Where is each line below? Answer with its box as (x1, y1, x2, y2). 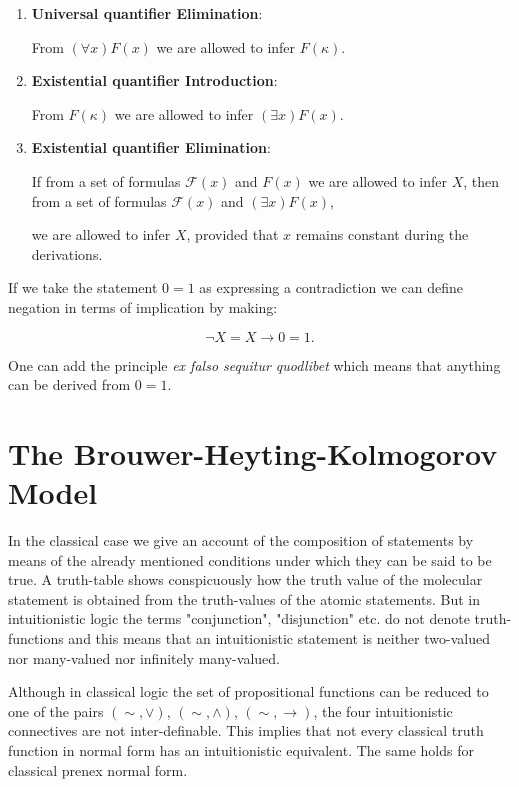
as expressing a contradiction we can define (199, 277, 463, 298)
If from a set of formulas (31, 170, 181, 191)
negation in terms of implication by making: (8, 296, 278, 317)
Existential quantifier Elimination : (31, 137, 271, 158)
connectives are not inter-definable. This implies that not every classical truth (8, 720, 484, 741)
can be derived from (8, 374, 131, 395)
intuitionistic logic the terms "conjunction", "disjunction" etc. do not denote (8, 608, 470, 629)
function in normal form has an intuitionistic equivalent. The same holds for (8, 739, 474, 760)
